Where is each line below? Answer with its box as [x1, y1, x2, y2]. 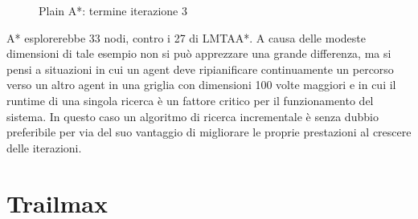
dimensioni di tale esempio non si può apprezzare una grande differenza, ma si [6, 45, 391, 62]
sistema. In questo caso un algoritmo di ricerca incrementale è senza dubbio [6, 107, 379, 124]
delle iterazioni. [6, 139, 82, 156]
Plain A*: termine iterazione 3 [39, 2, 187, 18]
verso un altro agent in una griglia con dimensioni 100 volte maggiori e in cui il [6, 76, 396, 93]
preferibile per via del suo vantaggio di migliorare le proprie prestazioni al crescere [6, 124, 412, 140]
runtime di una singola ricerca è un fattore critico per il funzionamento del [6, 91, 374, 108]
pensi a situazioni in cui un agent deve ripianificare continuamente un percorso [6, 60, 394, 77]
